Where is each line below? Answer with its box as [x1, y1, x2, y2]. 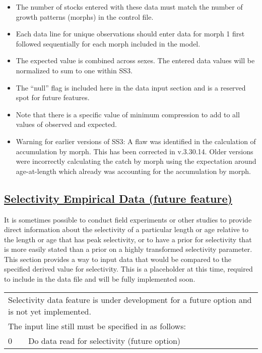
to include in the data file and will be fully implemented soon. [4, 274, 195, 284]
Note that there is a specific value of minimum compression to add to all [16, 109, 240, 119]
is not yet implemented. [8, 305, 91, 317]
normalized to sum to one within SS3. [16, 65, 133, 75]
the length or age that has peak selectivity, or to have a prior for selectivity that [4, 234, 252, 244]
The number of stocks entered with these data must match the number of [16, 2, 243, 12]
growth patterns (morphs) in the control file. [16, 11, 154, 22]
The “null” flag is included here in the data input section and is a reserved [16, 82, 246, 93]
